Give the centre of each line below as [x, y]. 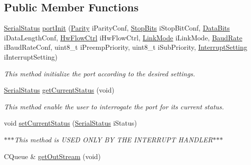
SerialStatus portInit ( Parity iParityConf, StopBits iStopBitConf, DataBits [117, 28]
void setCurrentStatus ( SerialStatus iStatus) [70, 123]
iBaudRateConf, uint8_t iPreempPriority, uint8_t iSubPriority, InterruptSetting [126, 47]
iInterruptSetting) [31, 56]
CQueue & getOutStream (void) [52, 156]
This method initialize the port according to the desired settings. [100, 73]
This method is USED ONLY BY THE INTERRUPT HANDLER [113, 139]
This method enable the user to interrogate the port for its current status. [114, 106]
